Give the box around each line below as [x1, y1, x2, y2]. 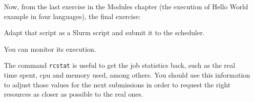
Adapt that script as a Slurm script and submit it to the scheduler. [4, 27, 205, 38]
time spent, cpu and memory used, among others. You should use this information [4, 70, 250, 80]
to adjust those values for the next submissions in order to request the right [4, 79, 231, 89]
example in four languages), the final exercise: [4, 11, 141, 21]
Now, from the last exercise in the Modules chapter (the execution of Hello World [4, 1, 248, 11]
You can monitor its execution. [4, 43, 96, 54]
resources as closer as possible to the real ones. [4, 89, 143, 99]
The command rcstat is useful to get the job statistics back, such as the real [4, 60, 235, 70]
